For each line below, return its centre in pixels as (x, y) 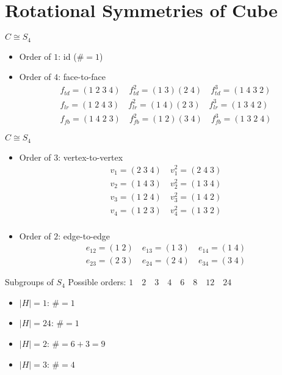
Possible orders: (97, 282)
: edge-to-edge (84, 235)
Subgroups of (29, 282)
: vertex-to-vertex (91, 157)
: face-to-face (82, 77)
